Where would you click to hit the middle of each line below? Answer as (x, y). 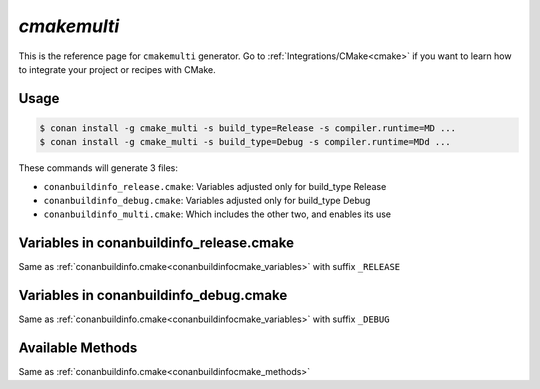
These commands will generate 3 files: (98, 168)
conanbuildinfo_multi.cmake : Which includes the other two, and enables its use (217, 214)
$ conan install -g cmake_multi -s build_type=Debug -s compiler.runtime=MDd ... (245, 142)
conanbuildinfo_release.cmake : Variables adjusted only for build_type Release (215, 186)
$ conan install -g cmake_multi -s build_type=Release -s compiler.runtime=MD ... (248, 128)
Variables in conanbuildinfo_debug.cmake (153, 295)
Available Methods (78, 348)
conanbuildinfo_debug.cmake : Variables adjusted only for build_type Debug (207, 201)
